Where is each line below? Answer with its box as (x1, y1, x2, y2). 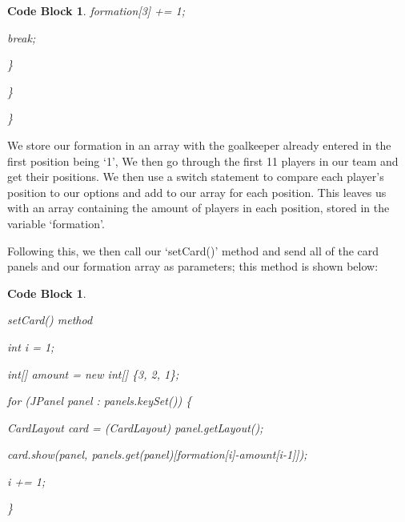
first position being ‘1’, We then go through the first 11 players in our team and (7, 152, 399, 169)
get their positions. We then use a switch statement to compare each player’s (7, 168, 384, 185)
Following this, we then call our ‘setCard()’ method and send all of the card (7, 242, 379, 259)
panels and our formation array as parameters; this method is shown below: (7, 258, 379, 275)
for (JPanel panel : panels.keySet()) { (7, 392, 192, 409)
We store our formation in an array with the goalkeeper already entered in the (7, 136, 391, 153)
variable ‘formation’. (7, 215, 105, 231)
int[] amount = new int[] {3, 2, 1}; (7, 365, 179, 382)
